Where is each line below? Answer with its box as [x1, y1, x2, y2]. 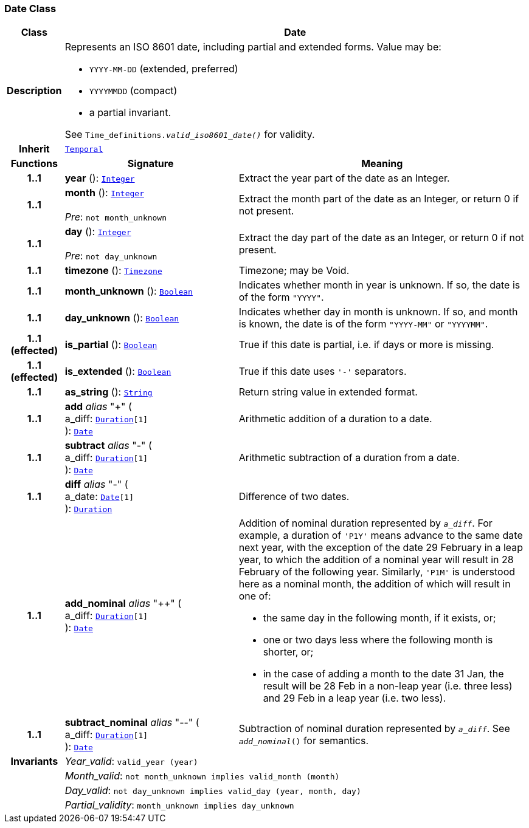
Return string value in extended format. [238, 386, 418, 399]
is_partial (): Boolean [64, 338, 157, 351]
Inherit [18, 143, 50, 156]
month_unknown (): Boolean [64, 285, 193, 298]
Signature [127, 157, 174, 170]
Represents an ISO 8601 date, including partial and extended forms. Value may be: [64, 41, 441, 53]
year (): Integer [64, 172, 135, 185]
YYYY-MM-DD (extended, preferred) [89, 63, 238, 75]
